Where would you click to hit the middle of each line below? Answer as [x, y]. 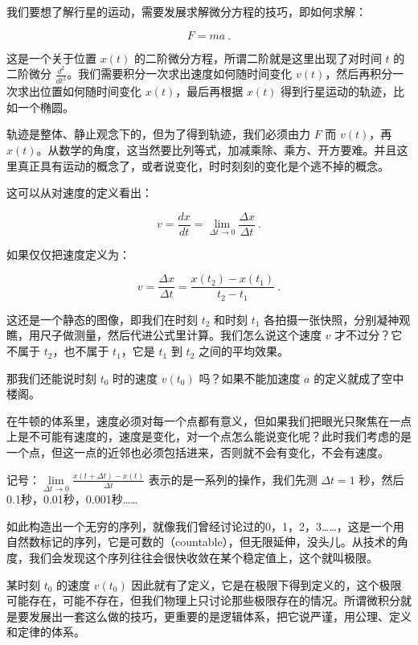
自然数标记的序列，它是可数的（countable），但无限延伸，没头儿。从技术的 [202, 542]
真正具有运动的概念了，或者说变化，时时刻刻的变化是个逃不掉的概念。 [203, 165]
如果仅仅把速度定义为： [68, 254]
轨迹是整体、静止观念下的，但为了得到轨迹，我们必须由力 [158, 134]
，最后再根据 [209, 91]
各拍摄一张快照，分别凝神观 [337, 319]
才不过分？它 [369, 335]
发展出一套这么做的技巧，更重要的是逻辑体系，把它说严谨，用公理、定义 [220, 616]
